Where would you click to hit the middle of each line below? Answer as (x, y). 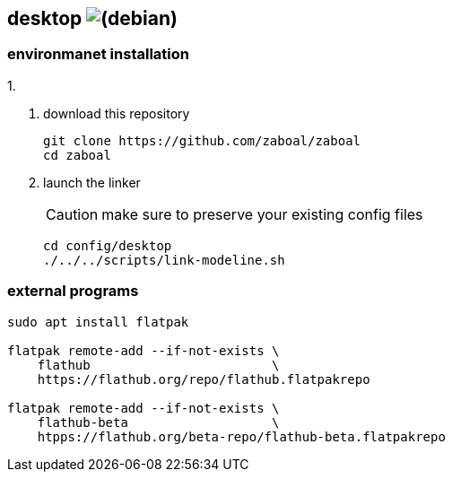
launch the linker (92, 182)
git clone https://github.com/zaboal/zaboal (202, 140)
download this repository (117, 113)
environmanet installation (98, 54)
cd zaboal (77, 155)
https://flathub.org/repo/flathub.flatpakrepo (204, 379)
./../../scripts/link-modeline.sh (164, 260)
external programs (73, 291)
